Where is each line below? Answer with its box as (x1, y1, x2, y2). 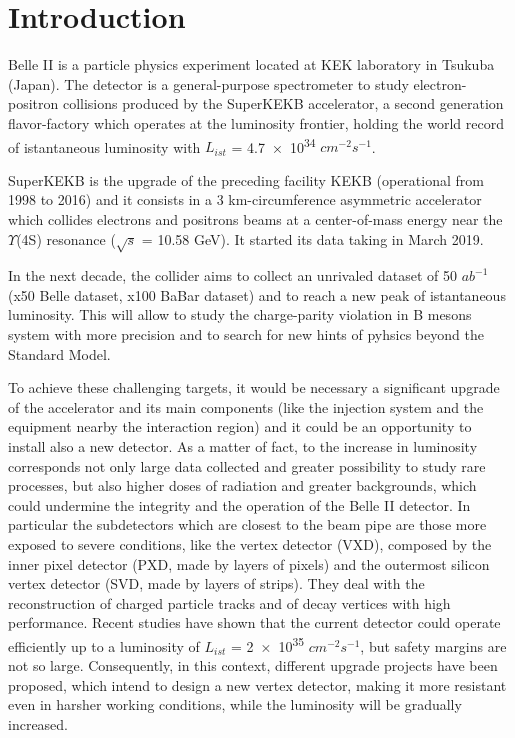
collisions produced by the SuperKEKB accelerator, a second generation (62, 93, 504, 114)
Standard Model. (8, 343, 111, 364)
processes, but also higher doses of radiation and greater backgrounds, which (8, 475, 477, 496)
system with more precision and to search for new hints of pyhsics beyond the (8, 324, 484, 345)
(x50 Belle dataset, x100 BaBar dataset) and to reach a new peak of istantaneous (8, 284, 506, 305)
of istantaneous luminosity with (8, 136, 201, 157)
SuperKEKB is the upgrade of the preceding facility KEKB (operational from (8, 169, 484, 190)
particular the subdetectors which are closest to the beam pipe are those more (8, 514, 487, 535)
